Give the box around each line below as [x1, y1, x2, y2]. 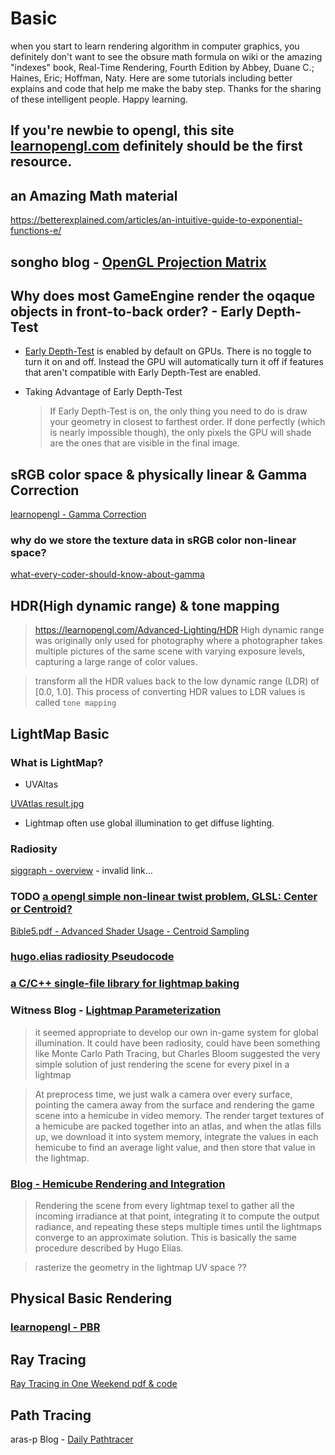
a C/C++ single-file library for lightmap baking [10, 977, 240, 991]
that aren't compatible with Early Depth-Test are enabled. [24, 367, 262, 379]
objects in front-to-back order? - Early [10, 303, 254, 320]
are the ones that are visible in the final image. [49, 437, 240, 449]
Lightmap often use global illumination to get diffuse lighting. [24, 817, 275, 829]
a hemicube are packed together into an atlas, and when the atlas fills [34, 1120, 322, 1132]
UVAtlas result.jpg [10, 797, 85, 809]
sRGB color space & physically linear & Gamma [10, 466, 308, 483]
